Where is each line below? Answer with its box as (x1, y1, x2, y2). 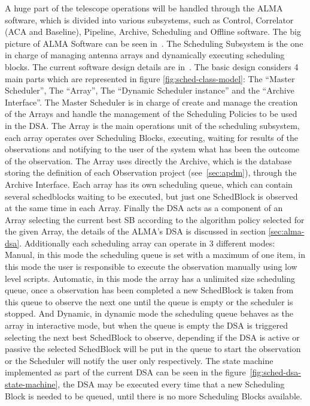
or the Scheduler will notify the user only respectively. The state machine (5, 354, 273, 366)
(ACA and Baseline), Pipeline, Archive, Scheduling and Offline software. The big (5, 25, 301, 38)
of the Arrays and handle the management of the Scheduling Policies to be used (5, 107, 297, 120)
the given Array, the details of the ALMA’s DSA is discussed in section (5, 225, 266, 237)
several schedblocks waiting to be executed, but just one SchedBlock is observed (5, 190, 298, 202)
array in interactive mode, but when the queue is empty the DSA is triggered (5, 319, 288, 332)
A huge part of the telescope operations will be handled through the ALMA (5, 2, 283, 14)
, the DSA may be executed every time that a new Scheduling (57, 378, 285, 390)
